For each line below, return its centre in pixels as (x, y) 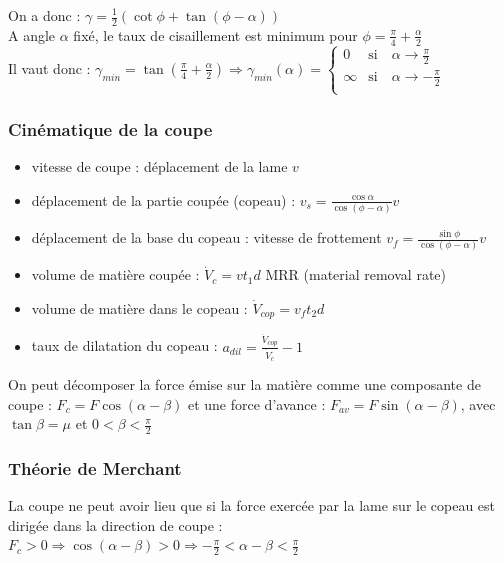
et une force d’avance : (256, 403)
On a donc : (44, 15)
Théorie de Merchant (95, 467)
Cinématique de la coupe (110, 128)
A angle (32, 34)
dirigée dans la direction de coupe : (115, 524)
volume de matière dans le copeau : (139, 307)
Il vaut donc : (49, 67)
